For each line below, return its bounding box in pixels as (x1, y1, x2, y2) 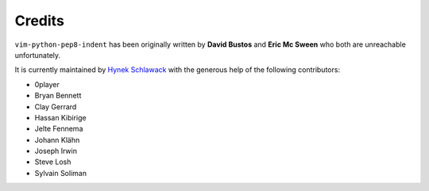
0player (34, 79, 60, 89)
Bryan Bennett (34, 91, 82, 101)
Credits (14, 12, 65, 29)
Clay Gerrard (34, 101, 77, 111)
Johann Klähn (34, 135, 80, 144)
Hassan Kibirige (34, 113, 87, 122)
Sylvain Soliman (34, 168, 87, 178)
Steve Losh (34, 157, 71, 166)
